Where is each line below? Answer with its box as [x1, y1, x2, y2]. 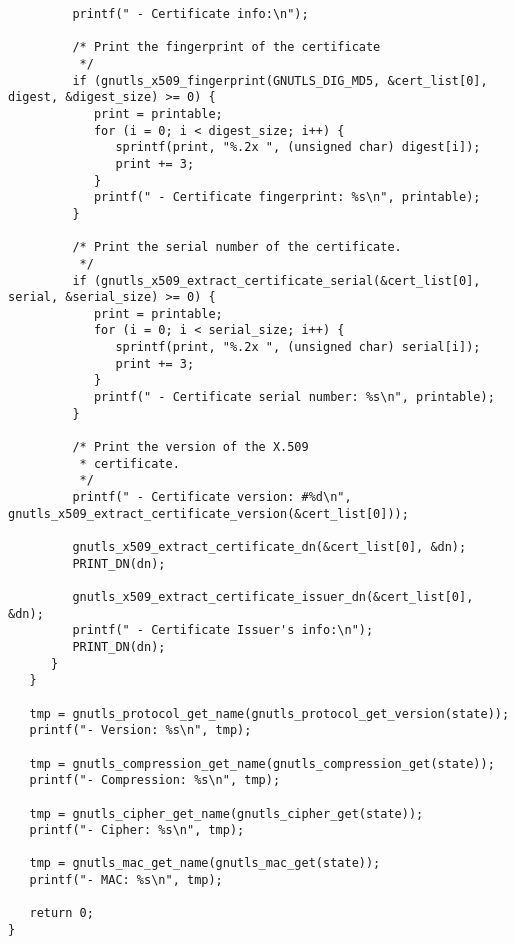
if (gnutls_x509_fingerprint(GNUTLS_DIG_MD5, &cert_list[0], [72, 73, 488, 88]
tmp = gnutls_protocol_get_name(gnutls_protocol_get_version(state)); [29, 706, 510, 721]
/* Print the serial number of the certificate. [72, 240, 402, 255]
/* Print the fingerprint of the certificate [72, 40, 381, 55]
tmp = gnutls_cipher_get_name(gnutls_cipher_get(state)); [29, 806, 424, 821]
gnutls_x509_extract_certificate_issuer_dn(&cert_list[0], [72, 589, 474, 604]
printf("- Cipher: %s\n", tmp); [29, 823, 245, 838]
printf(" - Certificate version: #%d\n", [72, 490, 352, 505]
